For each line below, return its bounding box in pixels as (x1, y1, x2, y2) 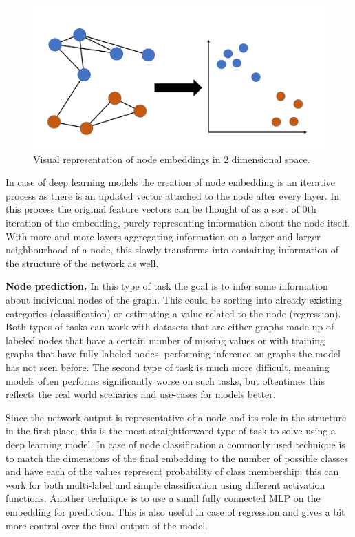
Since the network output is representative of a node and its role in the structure (6, 410, 347, 424)
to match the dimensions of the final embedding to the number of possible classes (6, 450, 348, 465)
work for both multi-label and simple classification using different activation (6, 477, 325, 492)
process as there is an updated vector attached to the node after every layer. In (6, 188, 340, 202)
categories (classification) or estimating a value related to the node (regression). (6, 306, 341, 320)
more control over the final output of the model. (6, 518, 208, 532)
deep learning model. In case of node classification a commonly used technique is (6, 436, 345, 451)
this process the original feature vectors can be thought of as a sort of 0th (6, 202, 316, 216)
